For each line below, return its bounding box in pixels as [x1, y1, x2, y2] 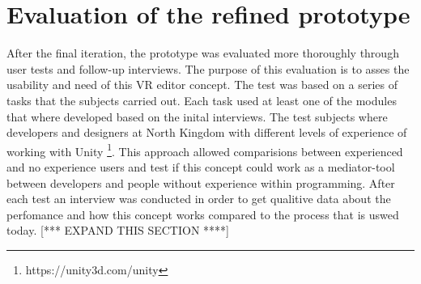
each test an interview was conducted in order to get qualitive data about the [6, 190, 391, 207]
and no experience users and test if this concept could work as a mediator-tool [6, 158, 395, 175]
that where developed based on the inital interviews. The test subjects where [6, 108, 388, 125]
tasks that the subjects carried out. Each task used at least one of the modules [6, 91, 397, 108]
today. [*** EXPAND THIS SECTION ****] [6, 222, 229, 239]
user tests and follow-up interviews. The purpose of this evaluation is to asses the [6, 60, 410, 77]
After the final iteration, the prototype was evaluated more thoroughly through [6, 45, 399, 61]
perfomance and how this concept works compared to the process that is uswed [6, 206, 399, 223]
